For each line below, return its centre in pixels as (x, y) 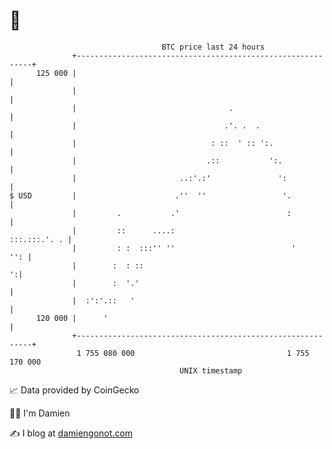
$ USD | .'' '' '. (150, 195)
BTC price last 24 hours (213, 47)
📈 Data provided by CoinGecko (74, 390)
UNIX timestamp (211, 370)
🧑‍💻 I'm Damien (40, 413)
